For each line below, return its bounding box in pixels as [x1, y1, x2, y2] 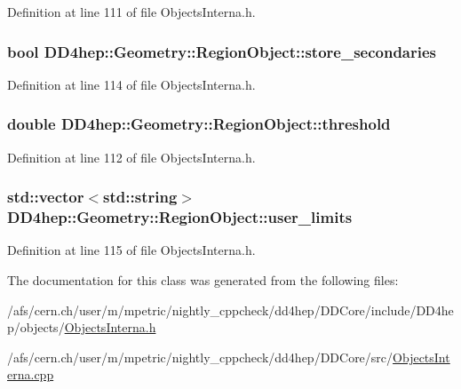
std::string [103, 186, 178, 208]
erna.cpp [7, 365, 54, 384]
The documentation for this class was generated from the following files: [7, 270, 399, 289]
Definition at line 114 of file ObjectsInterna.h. [7, 75, 256, 93]
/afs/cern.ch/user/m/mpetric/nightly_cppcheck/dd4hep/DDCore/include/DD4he [7, 300, 454, 319]
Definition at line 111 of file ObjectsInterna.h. [7, 3, 256, 20]
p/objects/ [7, 318, 65, 337]
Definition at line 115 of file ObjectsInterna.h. [7, 241, 256, 259]
